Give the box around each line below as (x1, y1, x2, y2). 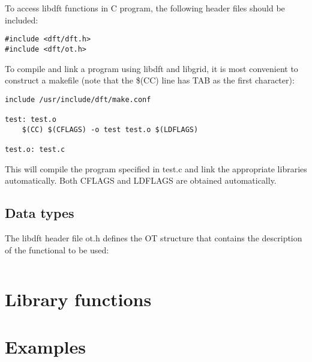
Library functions (5, 287, 152, 312)
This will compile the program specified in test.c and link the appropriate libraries (5, 162, 307, 175)
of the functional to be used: (5, 243, 109, 256)
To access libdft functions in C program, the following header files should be (5, 2, 285, 14)
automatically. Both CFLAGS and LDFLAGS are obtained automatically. (5, 174, 277, 187)
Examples (5, 334, 86, 358)
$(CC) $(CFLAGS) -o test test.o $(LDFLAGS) (22, 125, 199, 134)
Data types (5, 204, 74, 222)
